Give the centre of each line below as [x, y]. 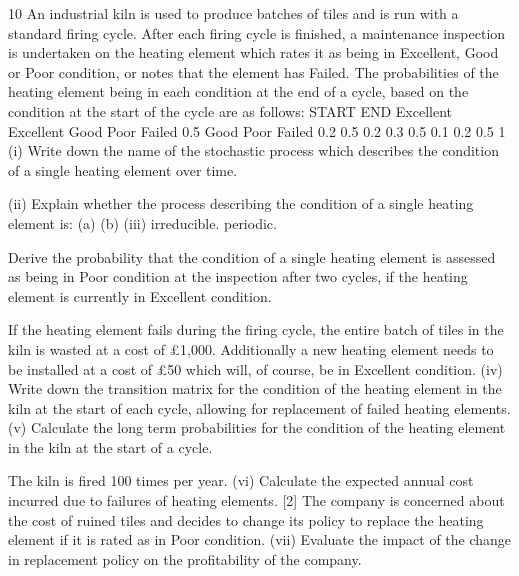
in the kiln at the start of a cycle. [110, 446]
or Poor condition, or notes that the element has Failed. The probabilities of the [253, 71]
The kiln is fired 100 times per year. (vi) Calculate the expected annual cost [241, 480]
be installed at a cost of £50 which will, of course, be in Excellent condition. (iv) [255, 368]
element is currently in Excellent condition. [140, 295]
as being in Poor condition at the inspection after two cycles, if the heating [238, 276]
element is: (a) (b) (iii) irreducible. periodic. [142, 222]
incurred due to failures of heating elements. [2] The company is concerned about [256, 500]
